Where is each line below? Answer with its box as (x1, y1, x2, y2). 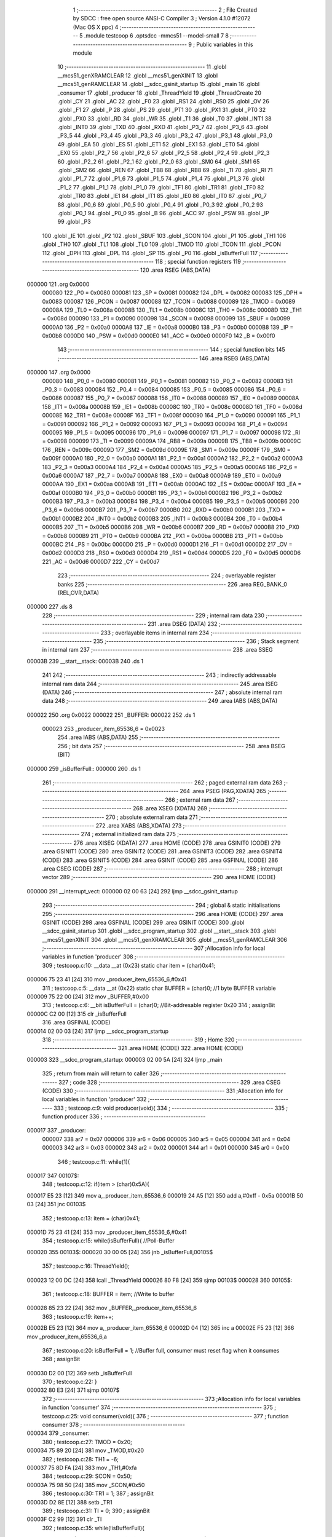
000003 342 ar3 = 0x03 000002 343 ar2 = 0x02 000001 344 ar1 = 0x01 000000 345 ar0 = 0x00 (42, 1144, 290, 1152)
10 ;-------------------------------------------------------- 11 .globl (57, 63, 227, 71)
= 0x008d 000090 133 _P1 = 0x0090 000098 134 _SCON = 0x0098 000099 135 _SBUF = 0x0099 (42, 315, 290, 322)
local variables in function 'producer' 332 (42, 1096, 147, 1103)
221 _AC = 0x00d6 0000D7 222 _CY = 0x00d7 (42, 558, 160, 565)
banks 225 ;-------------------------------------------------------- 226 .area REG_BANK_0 (57, 580, 287, 588)
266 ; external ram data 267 (165, 796, 236, 804)
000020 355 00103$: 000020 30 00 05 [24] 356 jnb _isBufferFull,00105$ (26, 1248, 213, 1255)
